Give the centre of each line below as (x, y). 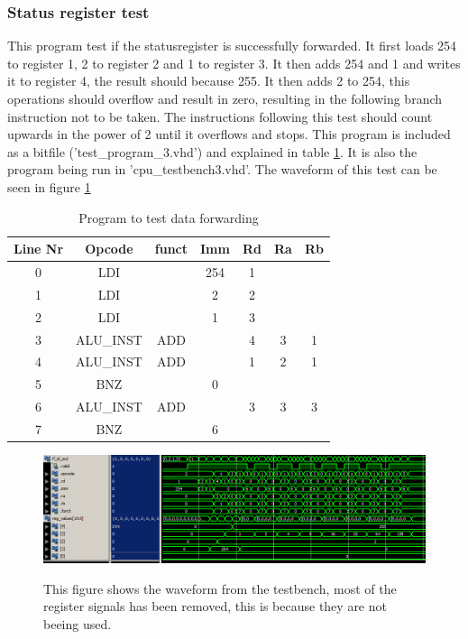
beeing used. (78, 623)
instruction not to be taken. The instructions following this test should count (220, 116)
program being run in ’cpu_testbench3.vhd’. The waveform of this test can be (222, 169)
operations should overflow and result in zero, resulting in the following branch (225, 98)
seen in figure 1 (49, 186)
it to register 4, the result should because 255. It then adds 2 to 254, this (209, 81)
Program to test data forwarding (169, 217)
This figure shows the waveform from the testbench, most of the (220, 588)
